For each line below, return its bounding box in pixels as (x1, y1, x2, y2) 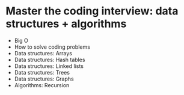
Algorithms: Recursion (14, 81, 70, 88)
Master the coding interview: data (5, 4, 179, 18)
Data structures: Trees (14, 69, 70, 76)
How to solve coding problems (14, 43, 91, 51)
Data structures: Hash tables (14, 56, 85, 63)
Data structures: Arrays (14, 49, 73, 57)
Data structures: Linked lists (14, 62, 84, 70)
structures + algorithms (5, 17, 127, 31)
